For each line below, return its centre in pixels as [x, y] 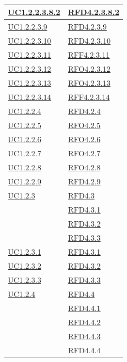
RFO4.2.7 [84, 153]
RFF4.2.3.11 [89, 55]
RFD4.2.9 [84, 181]
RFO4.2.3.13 [89, 83]
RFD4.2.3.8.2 [94, 12]
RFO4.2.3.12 [89, 69]
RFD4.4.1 [84, 308]
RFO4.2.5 [84, 125]
